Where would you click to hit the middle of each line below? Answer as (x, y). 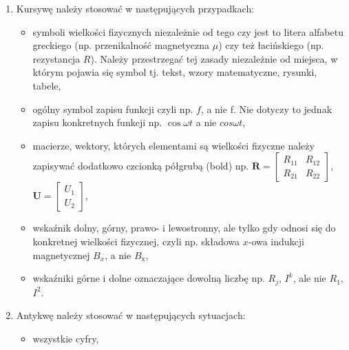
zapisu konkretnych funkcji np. (97, 122)
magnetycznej (61, 255)
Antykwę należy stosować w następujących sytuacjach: (131, 315)
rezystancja (56, 58)
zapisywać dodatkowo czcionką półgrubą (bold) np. (141, 166)
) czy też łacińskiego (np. (271, 45)
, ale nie (309, 278)
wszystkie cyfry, (66, 338)
